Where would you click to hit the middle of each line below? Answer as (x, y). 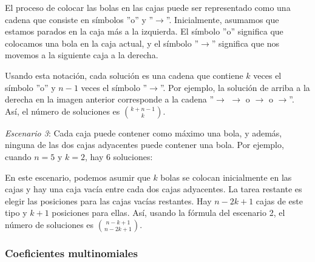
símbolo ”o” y (30, 87)
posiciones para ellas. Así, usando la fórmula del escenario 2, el (168, 213)
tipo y (16, 213)
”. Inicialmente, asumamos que (222, 19)
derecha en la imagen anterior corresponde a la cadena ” (110, 99)
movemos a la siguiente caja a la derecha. (82, 55)
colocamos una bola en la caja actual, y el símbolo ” (102, 43)
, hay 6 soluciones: (119, 156)
